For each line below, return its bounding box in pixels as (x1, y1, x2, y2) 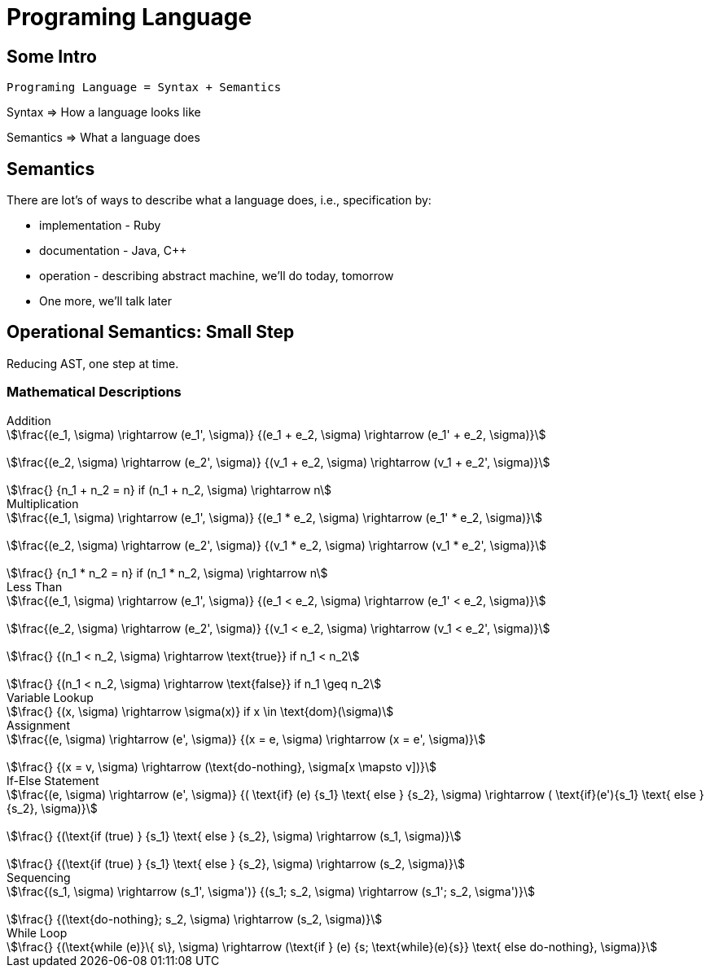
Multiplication (7, 496, 79, 511)
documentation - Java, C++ (39, 243, 187, 258)
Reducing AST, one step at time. (7, 356, 179, 371)
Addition (7, 413, 51, 428)
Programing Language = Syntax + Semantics (7, 81, 282, 94)
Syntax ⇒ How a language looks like (7, 105, 201, 120)
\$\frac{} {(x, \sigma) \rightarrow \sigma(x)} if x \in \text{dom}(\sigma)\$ (7, 704, 394, 718)
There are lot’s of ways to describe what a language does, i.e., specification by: (7, 193, 432, 208)
